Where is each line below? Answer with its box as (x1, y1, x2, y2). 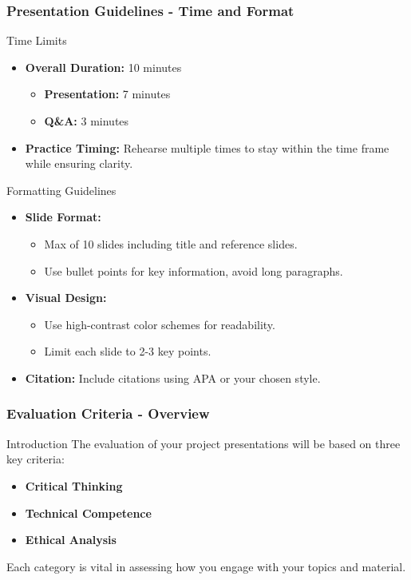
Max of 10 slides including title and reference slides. (44, 235, 298, 252)
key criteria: (6, 451, 65, 467)
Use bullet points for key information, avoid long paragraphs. (44, 262, 343, 279)
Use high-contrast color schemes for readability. (44, 316, 275, 332)
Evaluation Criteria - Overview (6, 403, 210, 423)
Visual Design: (25, 289, 107, 306)
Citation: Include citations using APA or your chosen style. (25, 369, 321, 386)
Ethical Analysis (25, 531, 117, 548)
